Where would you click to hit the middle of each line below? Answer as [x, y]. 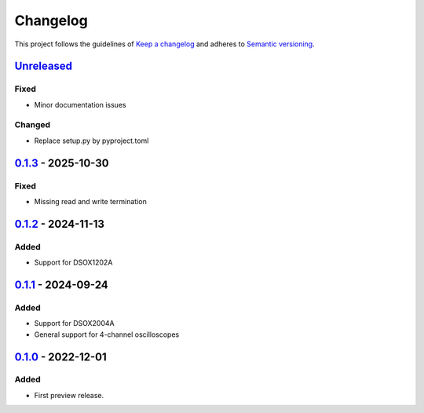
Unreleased [44, 66]
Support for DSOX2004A [74, 323]
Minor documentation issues [80, 104]
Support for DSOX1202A [73, 262]
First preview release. [69, 395]
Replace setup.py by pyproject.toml [91, 141]
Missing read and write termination [90, 201]
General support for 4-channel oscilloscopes [107, 334]
